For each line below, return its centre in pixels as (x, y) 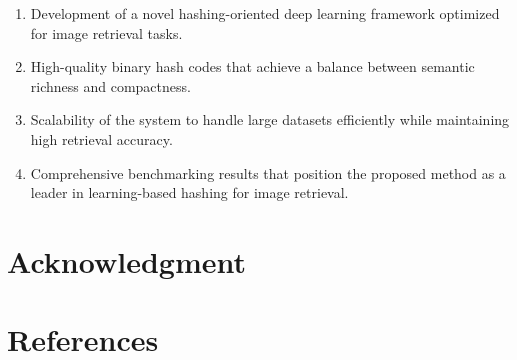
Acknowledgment (126, 260)
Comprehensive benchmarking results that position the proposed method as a (268, 172)
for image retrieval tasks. (106, 32)
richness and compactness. (110, 85)
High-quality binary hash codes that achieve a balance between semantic (252, 66)
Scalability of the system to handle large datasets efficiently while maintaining (270, 119)
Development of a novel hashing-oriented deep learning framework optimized (265, 13)
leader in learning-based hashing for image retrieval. (189, 192)
